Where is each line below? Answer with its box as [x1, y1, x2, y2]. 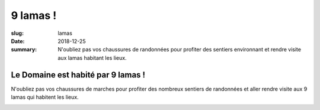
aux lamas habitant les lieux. [57, 54, 127, 62]
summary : [11, 46, 37, 53]
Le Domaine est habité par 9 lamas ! [11, 70, 145, 80]
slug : [11, 30, 24, 37]
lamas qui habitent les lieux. [11, 93, 79, 101]
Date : [11, 37, 25, 44]
